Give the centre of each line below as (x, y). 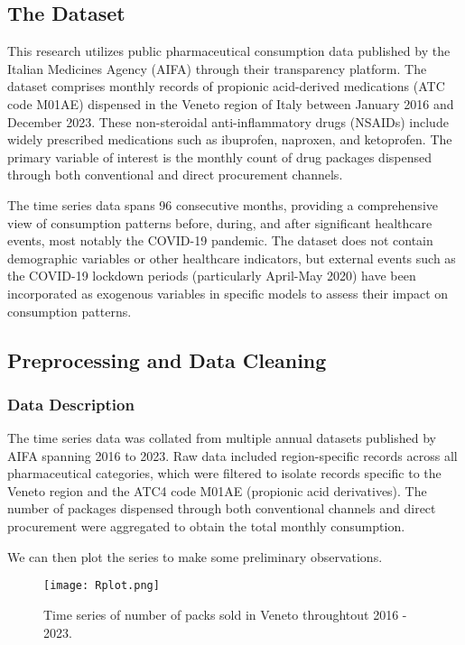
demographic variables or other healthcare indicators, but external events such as (232, 258)
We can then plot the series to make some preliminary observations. (195, 556)
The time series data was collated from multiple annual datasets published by (222, 438)
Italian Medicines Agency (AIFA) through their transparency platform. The (217, 68)
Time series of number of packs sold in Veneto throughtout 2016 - (225, 614)
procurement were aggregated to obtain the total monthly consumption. (206, 526)
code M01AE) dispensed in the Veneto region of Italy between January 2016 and (231, 103)
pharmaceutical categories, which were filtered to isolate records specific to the (224, 473)
